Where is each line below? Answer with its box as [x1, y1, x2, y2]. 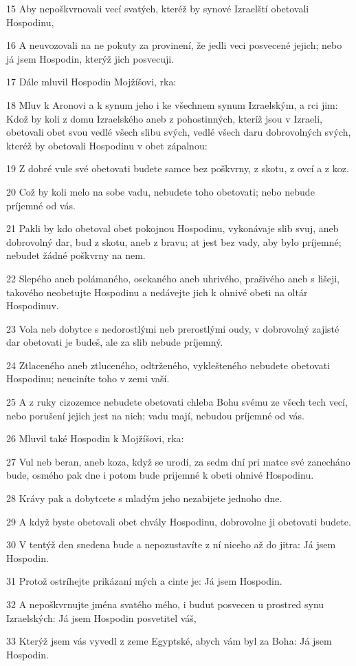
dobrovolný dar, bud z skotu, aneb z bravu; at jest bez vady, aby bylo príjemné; [6, 234, 342, 249]
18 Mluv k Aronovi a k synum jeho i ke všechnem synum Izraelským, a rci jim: [6, 97, 338, 112]
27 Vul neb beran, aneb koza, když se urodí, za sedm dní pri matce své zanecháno [6, 454, 351, 468]
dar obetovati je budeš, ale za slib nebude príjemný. [6, 335, 223, 349]
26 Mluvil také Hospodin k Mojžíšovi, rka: [6, 431, 184, 446]
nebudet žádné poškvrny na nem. [6, 248, 146, 262]
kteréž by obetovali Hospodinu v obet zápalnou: [6, 138, 208, 152]
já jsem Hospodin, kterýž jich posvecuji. [6, 51, 175, 65]
